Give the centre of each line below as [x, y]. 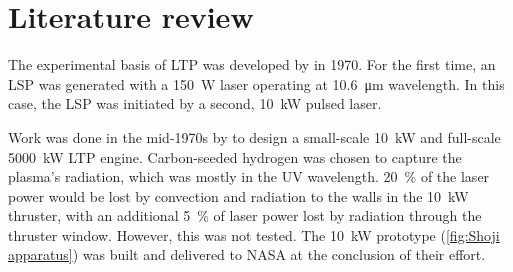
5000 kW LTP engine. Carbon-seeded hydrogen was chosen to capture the [235, 156]
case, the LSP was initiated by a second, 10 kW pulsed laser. [195, 103]
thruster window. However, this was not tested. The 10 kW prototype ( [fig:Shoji [254, 234]
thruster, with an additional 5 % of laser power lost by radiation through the [245, 215]
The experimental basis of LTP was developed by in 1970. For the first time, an [252, 64]
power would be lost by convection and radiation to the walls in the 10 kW [238, 195]
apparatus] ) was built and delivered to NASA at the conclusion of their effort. [247, 254]
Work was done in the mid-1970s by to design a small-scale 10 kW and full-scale [254, 136]
